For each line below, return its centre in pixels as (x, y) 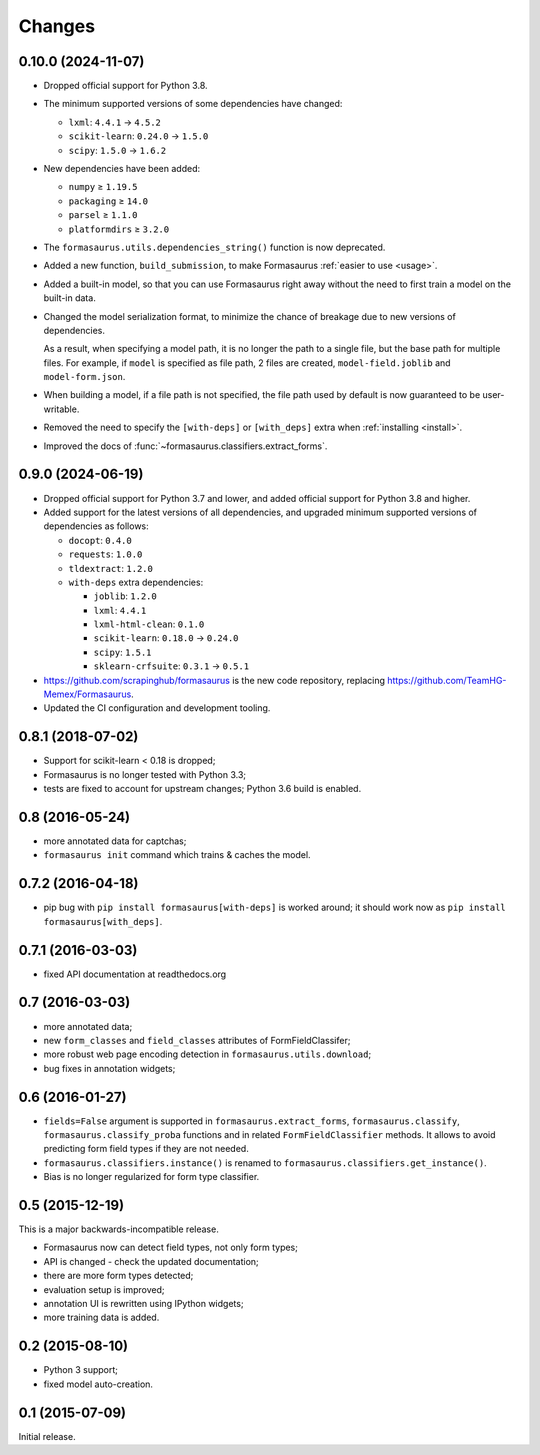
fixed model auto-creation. (98, 1384)
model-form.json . (84, 377)
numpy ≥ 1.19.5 (103, 187)
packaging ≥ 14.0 (108, 201)
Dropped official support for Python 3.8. (126, 86)
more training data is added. (101, 1317)
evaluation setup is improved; (104, 1289)
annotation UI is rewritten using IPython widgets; (143, 1304)
